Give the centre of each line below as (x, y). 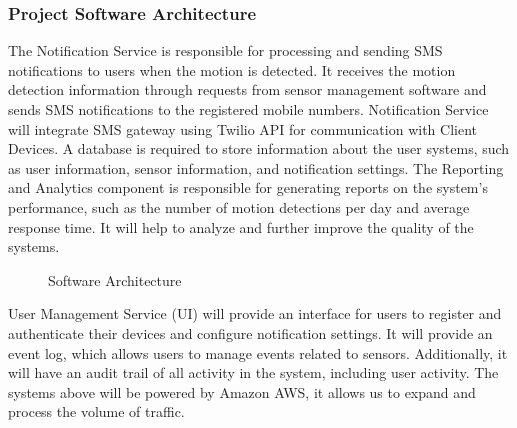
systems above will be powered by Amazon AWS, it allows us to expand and (242, 391)
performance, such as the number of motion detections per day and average (239, 206)
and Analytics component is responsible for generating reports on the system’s (248, 187)
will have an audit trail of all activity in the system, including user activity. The (253, 372)
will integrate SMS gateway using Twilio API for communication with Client (242, 128)
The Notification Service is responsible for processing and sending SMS (225, 50)
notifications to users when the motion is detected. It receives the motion (232, 69)
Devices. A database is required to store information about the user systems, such (259, 148)
